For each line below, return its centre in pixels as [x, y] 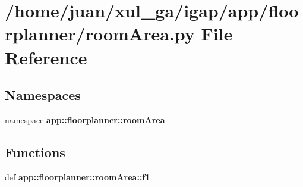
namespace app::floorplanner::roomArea [85, 119]
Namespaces [43, 95]
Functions [35, 152]
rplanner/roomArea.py [100, 34]
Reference [46, 57]
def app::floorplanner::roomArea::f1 [78, 177]
